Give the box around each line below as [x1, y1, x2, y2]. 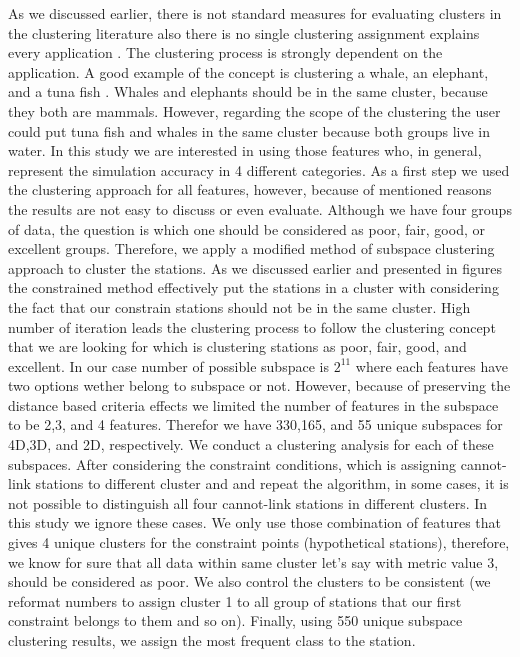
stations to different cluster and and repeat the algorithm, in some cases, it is [35, 473, 509, 494]
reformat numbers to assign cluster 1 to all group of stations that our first [8, 590, 462, 611]
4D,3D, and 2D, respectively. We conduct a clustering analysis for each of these [8, 434, 494, 455]
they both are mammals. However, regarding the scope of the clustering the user [8, 100, 501, 121]
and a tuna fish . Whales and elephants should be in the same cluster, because [8, 81, 488, 102]
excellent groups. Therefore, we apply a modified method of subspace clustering [8, 238, 495, 259]
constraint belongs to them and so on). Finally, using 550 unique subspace [8, 610, 463, 631]
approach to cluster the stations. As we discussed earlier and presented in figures [8, 257, 503, 278]
